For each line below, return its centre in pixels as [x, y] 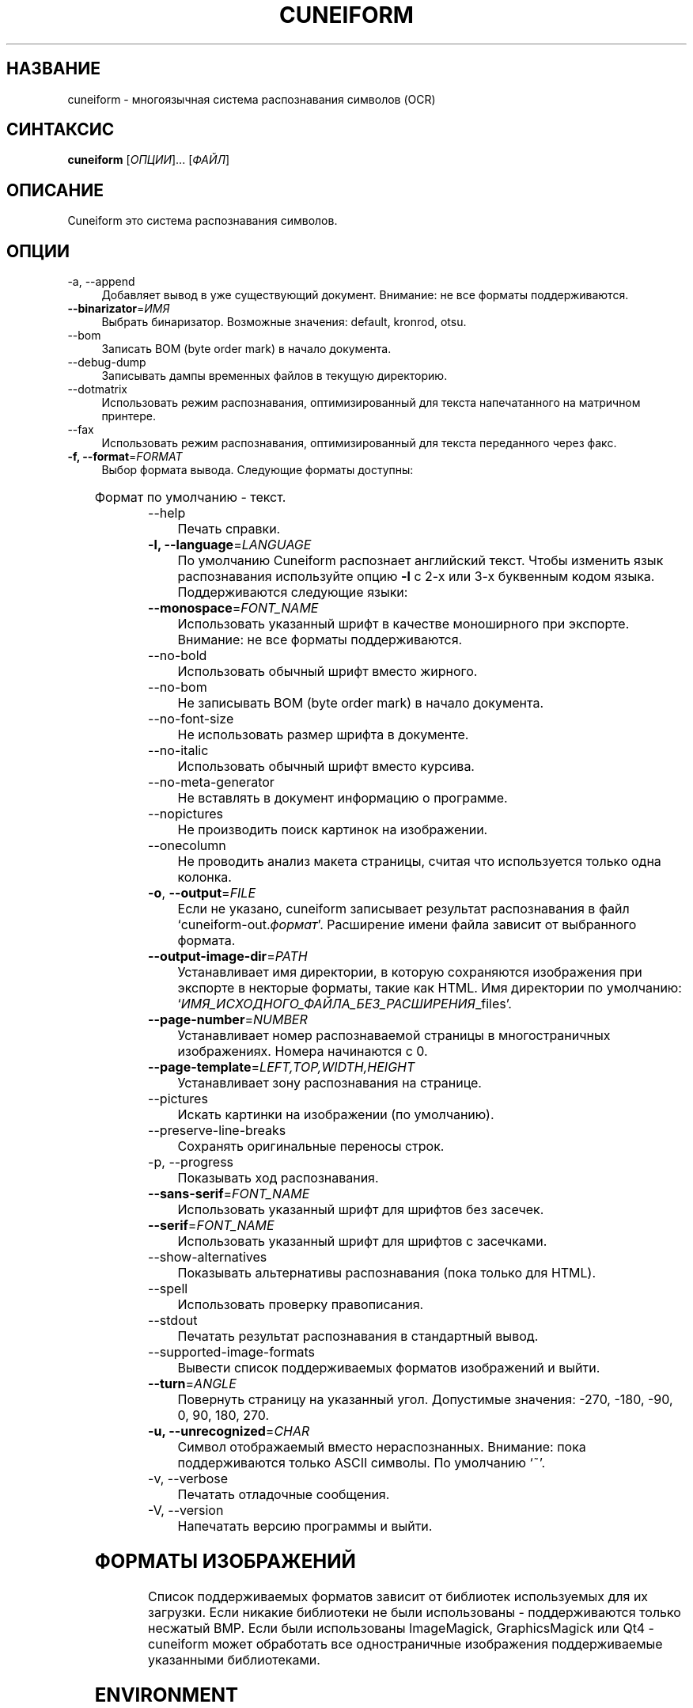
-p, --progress [191, 1162]
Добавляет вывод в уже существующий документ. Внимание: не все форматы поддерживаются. [365, 295]
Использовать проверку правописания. [301, 1305]
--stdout [173, 1321]
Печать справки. [229, 529]
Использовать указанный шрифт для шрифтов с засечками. [362, 1241]
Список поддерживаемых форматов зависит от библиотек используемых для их [398, 1596]
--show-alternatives [208, 1257]
